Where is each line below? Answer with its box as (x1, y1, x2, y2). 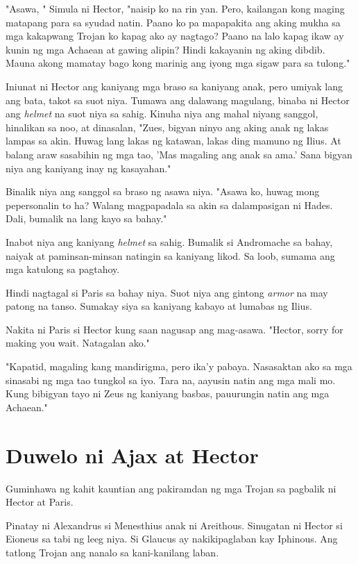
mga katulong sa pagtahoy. (6, 262, 120, 276)
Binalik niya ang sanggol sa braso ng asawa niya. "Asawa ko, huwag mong (6, 184, 320, 199)
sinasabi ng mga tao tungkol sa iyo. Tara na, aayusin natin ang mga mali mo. (6, 372, 336, 387)
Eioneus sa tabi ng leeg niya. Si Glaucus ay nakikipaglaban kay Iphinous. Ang (6, 531, 338, 546)
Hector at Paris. (6, 495, 74, 509)
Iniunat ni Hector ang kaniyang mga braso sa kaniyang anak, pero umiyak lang (6, 78, 343, 93)
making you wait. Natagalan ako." (6, 335, 150, 350)
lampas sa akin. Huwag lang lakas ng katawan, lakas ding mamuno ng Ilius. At (6, 133, 341, 148)
